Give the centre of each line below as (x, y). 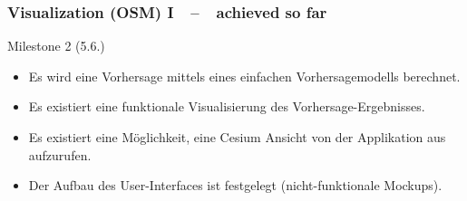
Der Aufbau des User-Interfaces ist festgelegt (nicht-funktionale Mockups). (235, 185)
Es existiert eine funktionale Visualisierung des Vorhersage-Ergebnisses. (227, 106)
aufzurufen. (60, 154)
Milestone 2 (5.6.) (56, 46)
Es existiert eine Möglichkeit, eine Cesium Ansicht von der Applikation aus (237, 137)
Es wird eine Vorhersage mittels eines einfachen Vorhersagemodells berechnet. (244, 76)
